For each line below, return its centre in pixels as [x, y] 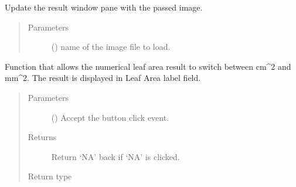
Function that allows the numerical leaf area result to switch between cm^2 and [148, 66]
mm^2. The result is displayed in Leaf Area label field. [103, 78]
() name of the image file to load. [111, 47]
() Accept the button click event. [110, 117]
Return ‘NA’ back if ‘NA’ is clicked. [115, 156]
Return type [50, 176]
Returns [42, 137]
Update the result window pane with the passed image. [104, 7]
